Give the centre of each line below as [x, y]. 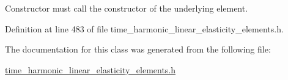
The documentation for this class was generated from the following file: [138, 49]
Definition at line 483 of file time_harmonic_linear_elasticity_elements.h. [144, 28]
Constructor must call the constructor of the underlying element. [127, 8]
